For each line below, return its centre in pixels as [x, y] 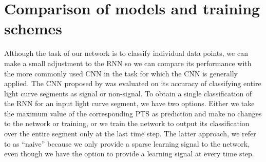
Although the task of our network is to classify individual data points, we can [126, 53]
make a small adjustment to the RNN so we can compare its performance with [128, 63]
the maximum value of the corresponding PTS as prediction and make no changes [133, 113]
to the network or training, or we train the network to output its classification [127, 123]
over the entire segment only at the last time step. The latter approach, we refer [130, 134]
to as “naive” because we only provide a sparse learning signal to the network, [127, 143]
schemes [33, 28]
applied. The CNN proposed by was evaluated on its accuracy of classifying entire [133, 83]
